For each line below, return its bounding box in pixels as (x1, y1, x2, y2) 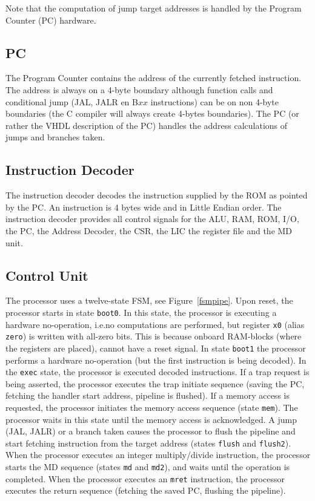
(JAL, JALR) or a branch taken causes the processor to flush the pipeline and (5, 425, 296, 437)
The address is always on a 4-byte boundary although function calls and (5, 83, 273, 96)
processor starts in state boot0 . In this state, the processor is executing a (5, 306, 277, 318)
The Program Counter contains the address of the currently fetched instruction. (5, 71, 302, 84)
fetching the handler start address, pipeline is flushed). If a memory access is (5, 389, 290, 402)
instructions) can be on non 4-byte (150, 95, 279, 108)
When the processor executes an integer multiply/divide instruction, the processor (5, 448, 311, 461)
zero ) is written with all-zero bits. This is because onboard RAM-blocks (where (5, 330, 302, 342)
